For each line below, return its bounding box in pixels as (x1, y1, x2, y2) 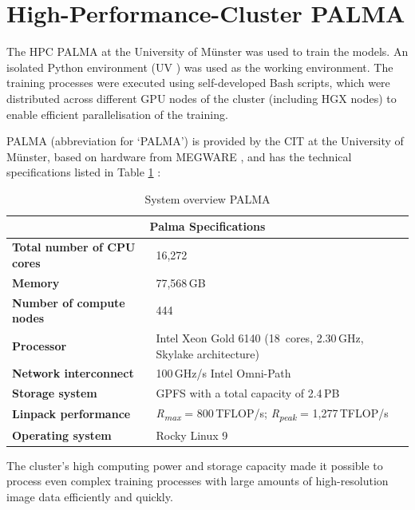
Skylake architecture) (156, 345, 260, 362)
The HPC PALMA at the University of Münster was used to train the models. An (6, 43, 409, 60)
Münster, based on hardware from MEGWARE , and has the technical (6, 148, 352, 164)
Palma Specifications (149, 218, 266, 235)
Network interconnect (12, 365, 134, 382)
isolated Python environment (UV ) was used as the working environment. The (6, 58, 393, 75)
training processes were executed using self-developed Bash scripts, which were (6, 74, 390, 91)
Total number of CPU (12, 239, 136, 255)
